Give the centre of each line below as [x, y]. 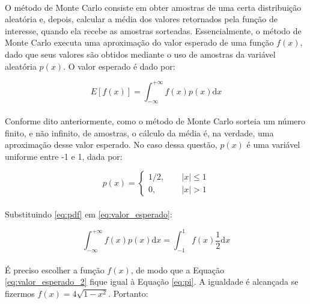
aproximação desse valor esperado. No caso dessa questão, [111, 144]
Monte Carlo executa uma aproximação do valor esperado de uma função [139, 42]
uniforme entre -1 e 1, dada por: [64, 156]
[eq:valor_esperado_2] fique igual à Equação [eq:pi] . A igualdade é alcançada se [152, 281]
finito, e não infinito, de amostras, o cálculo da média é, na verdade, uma [139, 132]
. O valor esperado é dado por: [119, 66]
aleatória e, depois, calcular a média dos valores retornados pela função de [141, 19]
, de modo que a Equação [178, 269]
